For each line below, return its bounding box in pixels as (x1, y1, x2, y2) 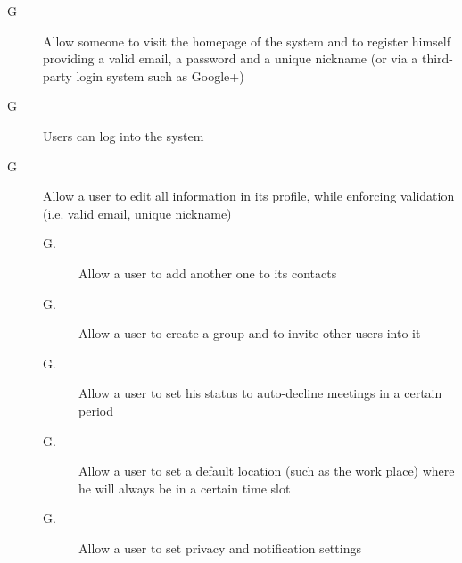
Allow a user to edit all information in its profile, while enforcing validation (43, 186, 455, 205)
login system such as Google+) (76, 66, 244, 85)
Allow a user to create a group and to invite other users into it (78, 324, 421, 343)
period (78, 401, 113, 419)
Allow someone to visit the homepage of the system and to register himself (43, 31, 451, 50)
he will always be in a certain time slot (78, 478, 291, 497)
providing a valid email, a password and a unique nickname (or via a (43, 49, 418, 68)
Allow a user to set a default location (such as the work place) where (78, 461, 455, 480)
